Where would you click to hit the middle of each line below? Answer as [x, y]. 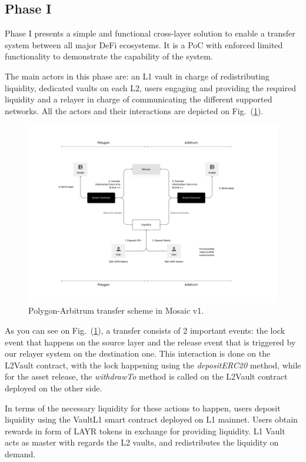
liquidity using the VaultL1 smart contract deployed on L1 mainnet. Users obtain [151, 419]
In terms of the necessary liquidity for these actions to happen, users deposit [143, 408]
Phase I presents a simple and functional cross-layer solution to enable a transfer [150, 33]
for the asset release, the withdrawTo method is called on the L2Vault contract [146, 376]
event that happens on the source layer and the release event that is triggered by [150, 342]
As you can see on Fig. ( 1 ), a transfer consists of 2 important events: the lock [145, 330]
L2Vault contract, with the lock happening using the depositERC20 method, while [153, 365]
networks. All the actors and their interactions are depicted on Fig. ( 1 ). [134, 110]
